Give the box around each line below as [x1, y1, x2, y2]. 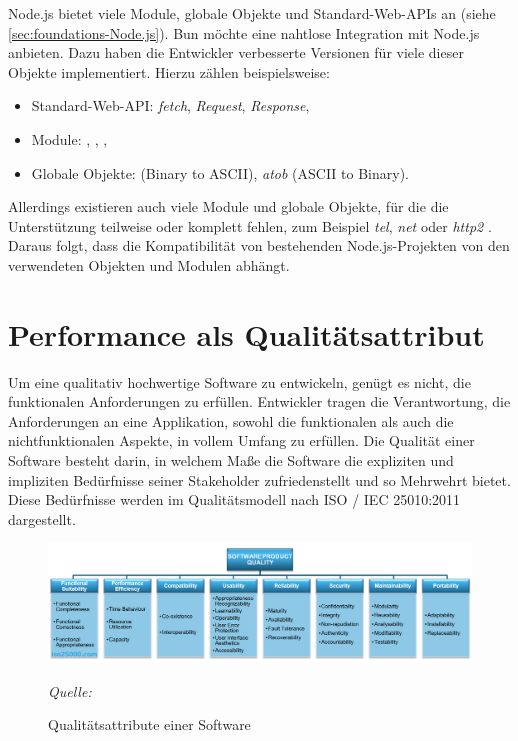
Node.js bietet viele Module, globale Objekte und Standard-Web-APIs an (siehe [8, 3, 496, 23]
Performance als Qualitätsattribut [8, 313, 485, 354]
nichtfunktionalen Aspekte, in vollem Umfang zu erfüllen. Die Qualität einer [8, 430, 475, 451]
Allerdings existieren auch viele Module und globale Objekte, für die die [8, 196, 449, 217]
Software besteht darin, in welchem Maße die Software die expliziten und [8, 450, 454, 471]
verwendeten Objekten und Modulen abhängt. [8, 254, 290, 275]
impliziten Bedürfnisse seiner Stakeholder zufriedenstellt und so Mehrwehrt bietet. [8, 469, 511, 490]
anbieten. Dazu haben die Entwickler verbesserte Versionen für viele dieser [8, 42, 464, 63]
